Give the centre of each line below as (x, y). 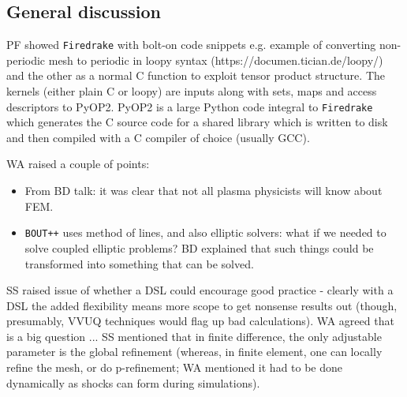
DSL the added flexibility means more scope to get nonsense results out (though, (202, 305)
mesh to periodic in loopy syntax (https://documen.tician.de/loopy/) (216, 60)
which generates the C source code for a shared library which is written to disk (197, 122)
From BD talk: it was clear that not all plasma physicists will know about (203, 191)
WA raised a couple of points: (78, 164)
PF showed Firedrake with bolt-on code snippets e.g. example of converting (191, 45)
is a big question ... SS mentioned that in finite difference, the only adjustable (194, 336)
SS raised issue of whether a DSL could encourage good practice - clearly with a (200, 290)
